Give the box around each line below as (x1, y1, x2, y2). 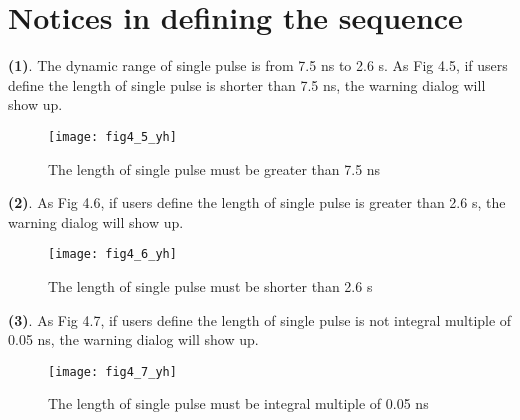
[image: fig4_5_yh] (48, 129, 177, 144)
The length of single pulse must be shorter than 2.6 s (48, 276, 373, 296)
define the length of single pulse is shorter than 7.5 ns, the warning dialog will (8, 74, 486, 95)
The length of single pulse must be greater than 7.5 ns (48, 158, 381, 179)
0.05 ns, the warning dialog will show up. (8, 329, 259, 350)
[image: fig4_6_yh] (48, 247, 177, 262)
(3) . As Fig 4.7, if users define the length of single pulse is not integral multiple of (8, 309, 512, 330)
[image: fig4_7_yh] (48, 364, 177, 379)
